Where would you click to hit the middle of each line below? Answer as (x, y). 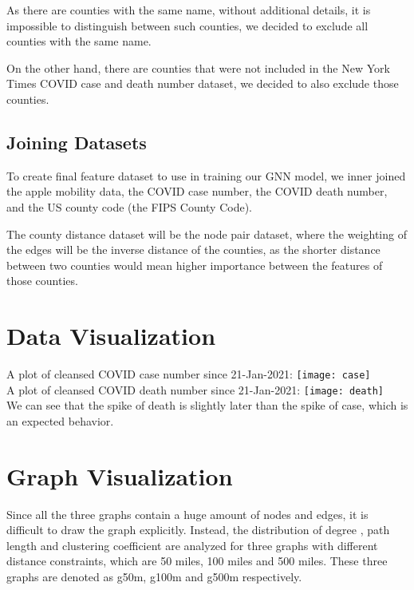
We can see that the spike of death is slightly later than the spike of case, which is (207, 405)
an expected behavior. (60, 420)
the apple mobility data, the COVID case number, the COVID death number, (197, 191)
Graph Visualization (120, 475)
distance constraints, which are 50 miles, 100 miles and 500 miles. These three (197, 561)
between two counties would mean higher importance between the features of (195, 265)
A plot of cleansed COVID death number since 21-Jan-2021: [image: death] (195, 389)
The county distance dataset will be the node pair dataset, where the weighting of (207, 234)
